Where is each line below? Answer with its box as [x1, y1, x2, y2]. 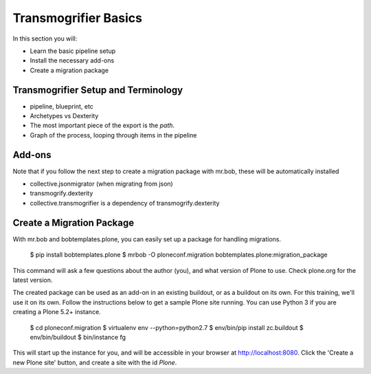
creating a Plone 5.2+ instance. [12, 308, 101, 316]
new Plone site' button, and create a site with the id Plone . [12, 358, 177, 366]
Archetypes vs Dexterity [30, 112, 99, 120]
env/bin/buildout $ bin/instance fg [30, 333, 126, 341]
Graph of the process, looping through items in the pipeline [30, 131, 197, 139]
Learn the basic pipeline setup [30, 47, 116, 55]
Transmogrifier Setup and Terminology [12, 84, 183, 96]
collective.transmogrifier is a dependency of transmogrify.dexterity [30, 199, 220, 207]
